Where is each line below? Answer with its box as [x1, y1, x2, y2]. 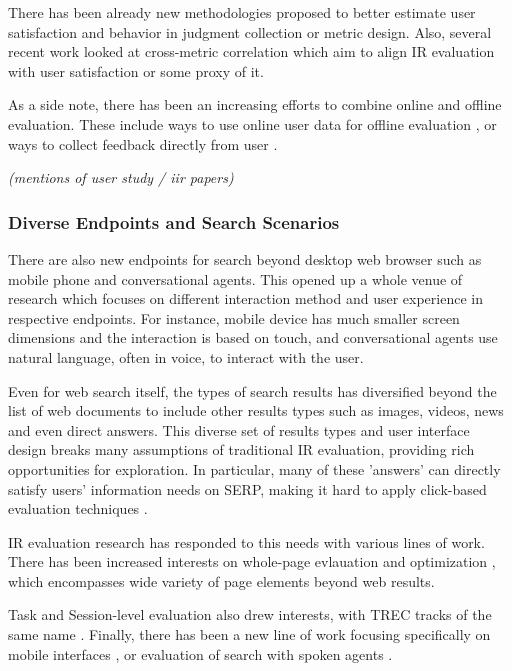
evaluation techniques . [8, 498, 148, 519]
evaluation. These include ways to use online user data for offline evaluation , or [8, 113, 497, 134]
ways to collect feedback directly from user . [8, 133, 278, 154]
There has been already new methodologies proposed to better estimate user [8, 2, 476, 22]
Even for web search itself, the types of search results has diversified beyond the [8, 380, 497, 401]
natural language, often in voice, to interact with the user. [8, 346, 364, 367]
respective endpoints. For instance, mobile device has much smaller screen [8, 307, 460, 328]
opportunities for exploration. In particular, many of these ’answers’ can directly [8, 458, 501, 479]
